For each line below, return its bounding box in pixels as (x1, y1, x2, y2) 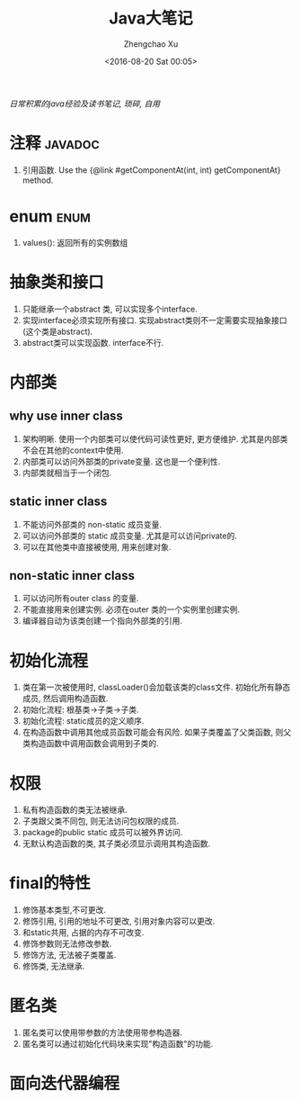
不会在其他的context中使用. (22, 445, 124, 455)
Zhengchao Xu (123, 38, 179, 50)
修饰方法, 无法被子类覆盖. (22, 950, 117, 960)
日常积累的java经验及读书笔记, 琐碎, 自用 (9, 98, 160, 109)
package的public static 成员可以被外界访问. (22, 827, 183, 838)
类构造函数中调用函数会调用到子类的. (22, 738, 159, 749)
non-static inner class (9, 568, 135, 583)
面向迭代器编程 (9, 1073, 120, 1094)
